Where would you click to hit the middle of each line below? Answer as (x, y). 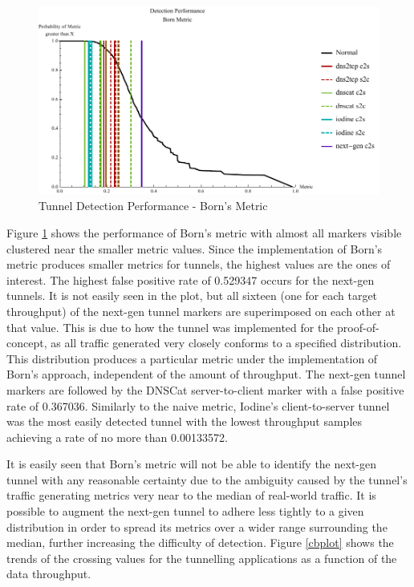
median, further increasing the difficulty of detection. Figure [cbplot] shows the (200, 542)
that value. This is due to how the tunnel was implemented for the (170, 327)
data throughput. (49, 574)
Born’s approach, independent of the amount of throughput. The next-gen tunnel (206, 374)
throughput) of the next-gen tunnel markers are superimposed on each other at (201, 311)
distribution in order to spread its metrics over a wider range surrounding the (197, 526)
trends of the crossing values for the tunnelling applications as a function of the (202, 558)
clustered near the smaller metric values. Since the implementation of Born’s (195, 248)
